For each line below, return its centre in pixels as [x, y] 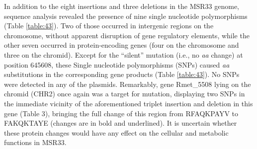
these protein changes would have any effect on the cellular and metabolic [116, 132]
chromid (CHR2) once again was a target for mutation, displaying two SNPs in [125, 94]
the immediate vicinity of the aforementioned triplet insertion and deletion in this [128, 103]
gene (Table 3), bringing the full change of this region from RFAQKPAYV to [121, 113]
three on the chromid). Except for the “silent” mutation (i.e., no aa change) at [124, 54]
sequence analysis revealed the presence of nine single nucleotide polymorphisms [126, 16]
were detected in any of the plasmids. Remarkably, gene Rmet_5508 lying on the [128, 84]
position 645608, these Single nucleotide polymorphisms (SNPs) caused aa [117, 64]
